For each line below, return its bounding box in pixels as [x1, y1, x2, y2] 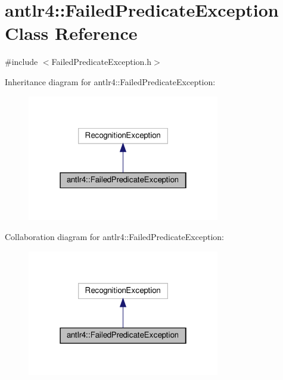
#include [5, 55, 38, 68]
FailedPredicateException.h [51, 55, 152, 68]
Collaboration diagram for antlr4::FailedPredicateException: [5, 231, 224, 243]
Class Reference [5, 21, 138, 45]
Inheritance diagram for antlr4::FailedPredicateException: [5, 75, 216, 88]
